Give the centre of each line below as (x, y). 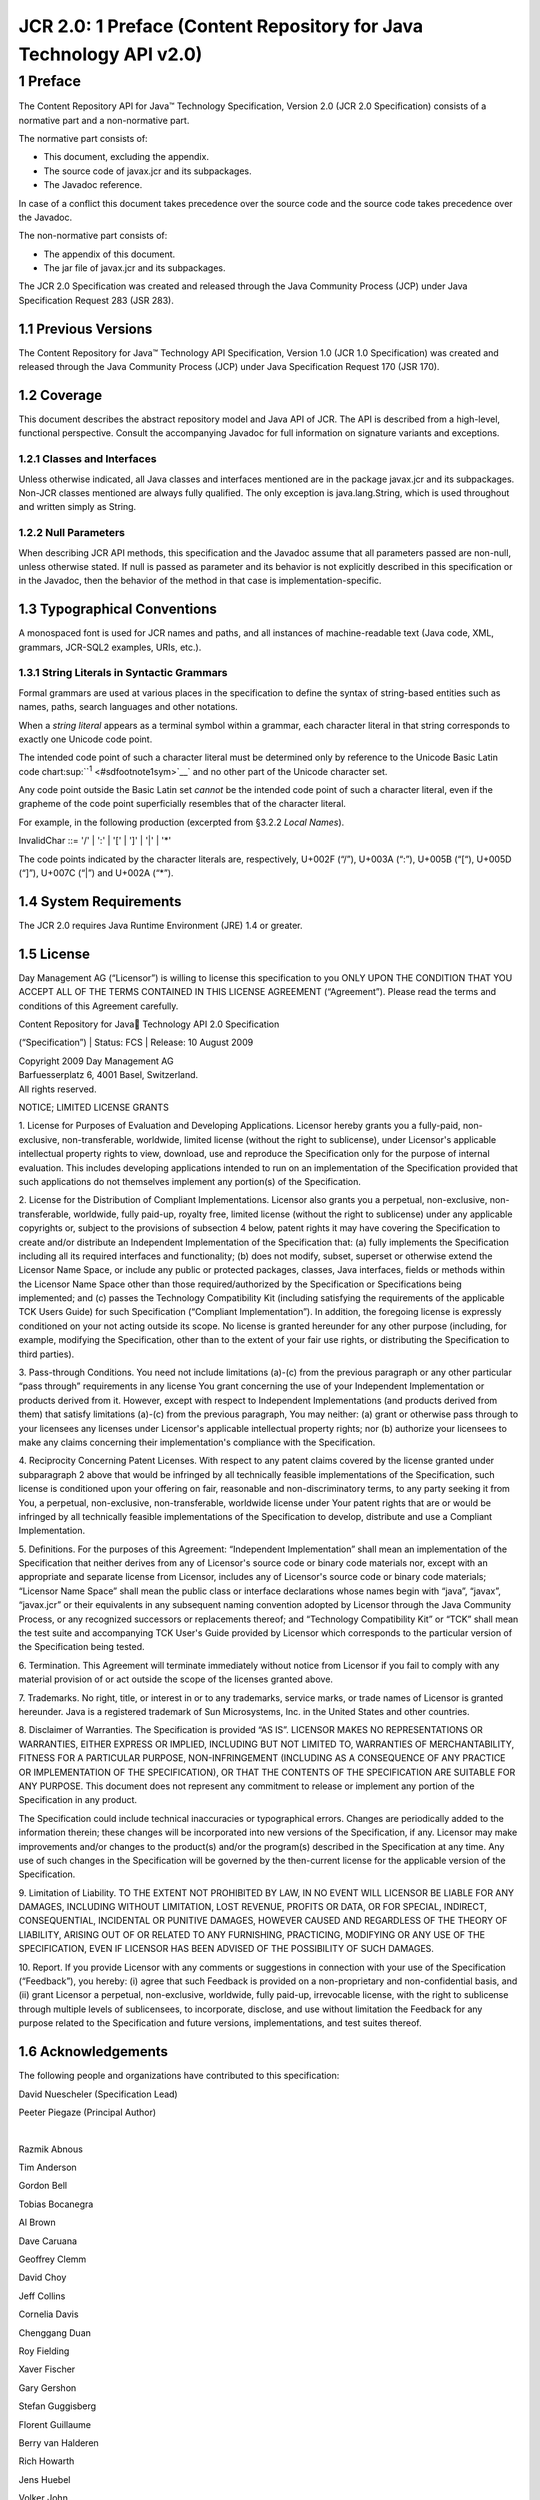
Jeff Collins (42, 2296)
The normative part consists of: (83, 138)
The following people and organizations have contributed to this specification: (179, 2076)
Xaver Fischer (47, 2369)
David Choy (42, 2277)
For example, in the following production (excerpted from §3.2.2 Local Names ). (181, 822)
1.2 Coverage (60, 395)
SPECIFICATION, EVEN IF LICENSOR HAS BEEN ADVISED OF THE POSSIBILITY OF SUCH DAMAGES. (226, 1949)
